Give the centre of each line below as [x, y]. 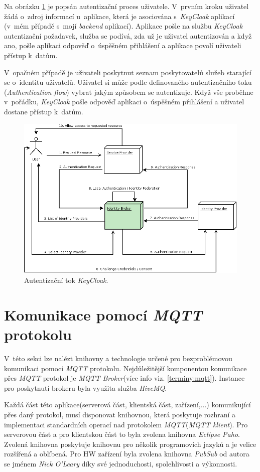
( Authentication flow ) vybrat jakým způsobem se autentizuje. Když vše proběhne [129, 92]
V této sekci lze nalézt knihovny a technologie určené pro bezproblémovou [118, 358]
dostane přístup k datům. [44, 111]
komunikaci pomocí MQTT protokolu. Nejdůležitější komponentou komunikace [125, 368]
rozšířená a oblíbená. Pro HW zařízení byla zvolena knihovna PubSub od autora [127, 454]
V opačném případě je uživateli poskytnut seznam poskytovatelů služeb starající [128, 72]
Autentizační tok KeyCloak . [66, 280]
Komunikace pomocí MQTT [103, 314]
